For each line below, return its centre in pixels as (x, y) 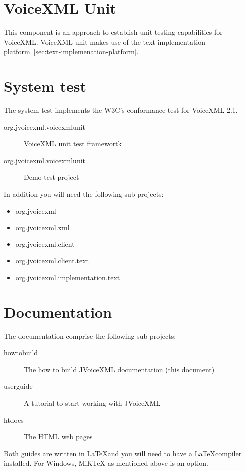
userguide (18, 386)
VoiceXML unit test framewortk (73, 143)
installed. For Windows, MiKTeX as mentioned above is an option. (106, 463)
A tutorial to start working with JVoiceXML (92, 403)
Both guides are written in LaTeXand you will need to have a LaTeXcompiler (123, 453)
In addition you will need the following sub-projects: (84, 194)
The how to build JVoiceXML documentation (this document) (119, 369)
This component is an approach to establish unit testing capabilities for (113, 32)
